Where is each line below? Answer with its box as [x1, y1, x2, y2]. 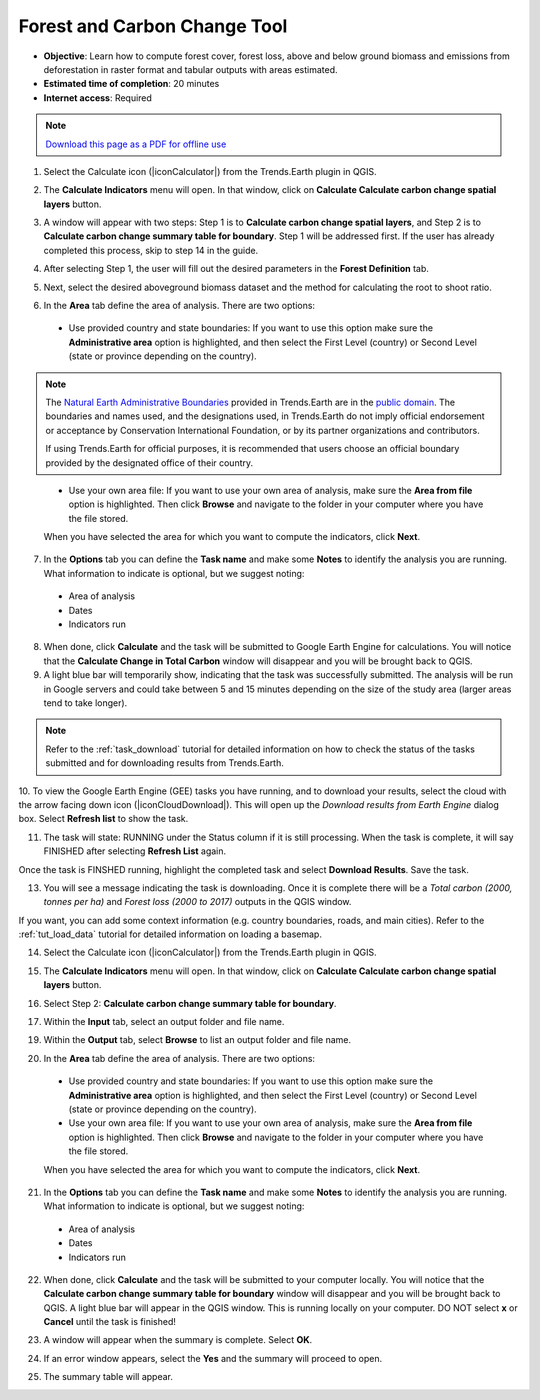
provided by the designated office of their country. [45, 456, 254, 469]
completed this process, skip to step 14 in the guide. [43, 244, 259, 256]
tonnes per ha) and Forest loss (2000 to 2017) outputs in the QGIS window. [43, 896, 352, 908]
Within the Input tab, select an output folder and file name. [43, 1016, 285, 1028]
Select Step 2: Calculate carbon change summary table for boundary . [43, 997, 337, 1009]
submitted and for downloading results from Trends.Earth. [45, 757, 285, 769]
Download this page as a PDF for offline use [45, 138, 227, 150]
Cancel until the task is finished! [43, 1316, 177, 1328]
